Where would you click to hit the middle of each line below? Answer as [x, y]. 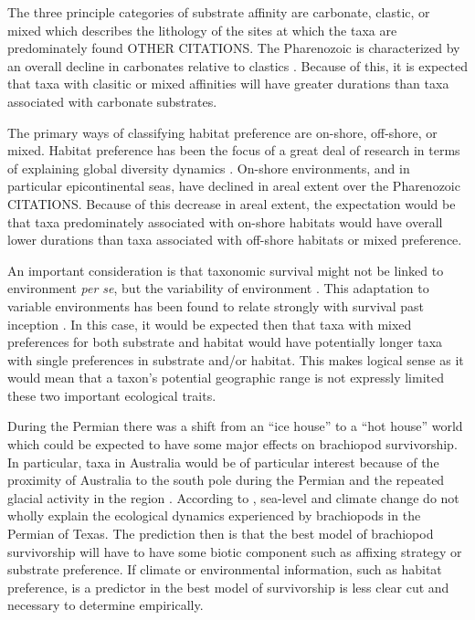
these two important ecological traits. [112, 395]
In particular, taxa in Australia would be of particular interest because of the [223, 462]
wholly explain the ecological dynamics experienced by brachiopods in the [214, 515]
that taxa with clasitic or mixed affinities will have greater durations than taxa [228, 84]
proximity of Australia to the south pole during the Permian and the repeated [226, 480]
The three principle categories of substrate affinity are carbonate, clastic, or [219, 12]
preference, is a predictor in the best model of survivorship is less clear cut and [228, 587]
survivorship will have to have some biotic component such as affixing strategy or [235, 551]
